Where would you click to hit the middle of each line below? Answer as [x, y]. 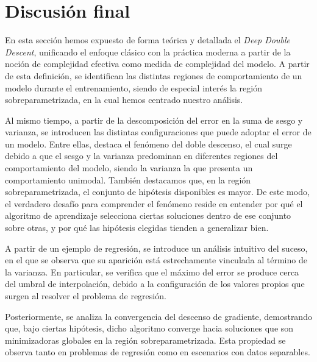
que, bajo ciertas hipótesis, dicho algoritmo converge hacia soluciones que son [149, 328]
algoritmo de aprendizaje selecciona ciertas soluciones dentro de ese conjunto [148, 215]
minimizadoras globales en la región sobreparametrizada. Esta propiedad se [145, 340]
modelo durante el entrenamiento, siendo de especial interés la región [134, 87]
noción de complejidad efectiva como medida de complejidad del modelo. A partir [157, 64]
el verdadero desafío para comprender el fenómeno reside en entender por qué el [154, 203]
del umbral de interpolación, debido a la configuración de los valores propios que [155, 284]
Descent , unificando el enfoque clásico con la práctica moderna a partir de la [148, 51]
